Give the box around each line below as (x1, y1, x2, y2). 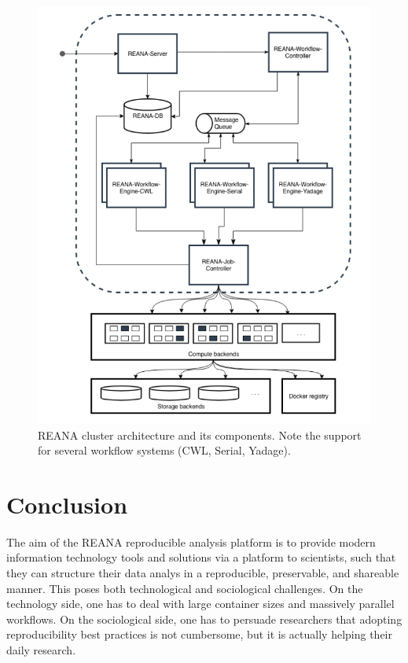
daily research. (6, 642, 76, 658)
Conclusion (6, 488, 128, 520)
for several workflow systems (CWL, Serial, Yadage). (38, 442, 291, 459)
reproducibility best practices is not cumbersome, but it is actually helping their (6, 626, 392, 643)
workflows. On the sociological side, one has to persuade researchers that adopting (6, 610, 402, 627)
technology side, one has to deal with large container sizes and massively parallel (6, 595, 395, 612)
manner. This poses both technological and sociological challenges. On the (6, 580, 363, 596)
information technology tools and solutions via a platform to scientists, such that (6, 549, 396, 565)
